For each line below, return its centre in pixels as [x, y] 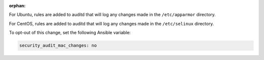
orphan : [17, 6]
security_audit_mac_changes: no [58, 46]
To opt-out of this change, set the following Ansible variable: [70, 33]
